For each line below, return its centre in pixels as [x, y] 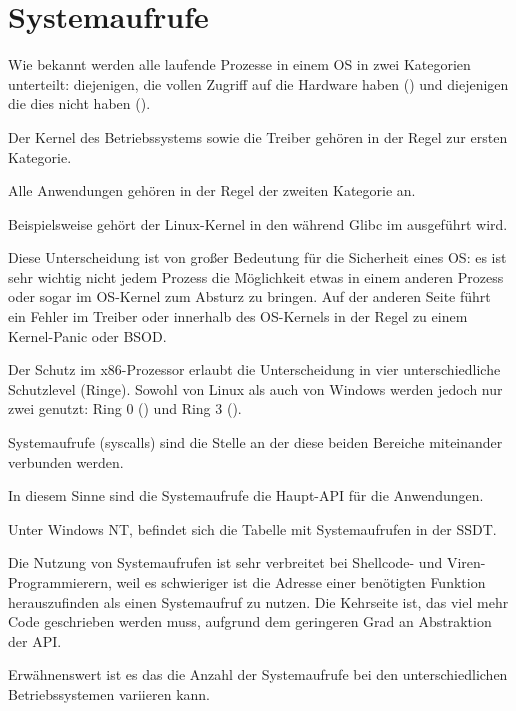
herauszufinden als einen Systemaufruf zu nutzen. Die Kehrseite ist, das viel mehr [258, 601]
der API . [35, 640]
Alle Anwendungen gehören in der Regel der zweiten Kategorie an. [212, 190]
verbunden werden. [66, 461]
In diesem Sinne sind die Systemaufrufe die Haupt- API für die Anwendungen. [246, 495]
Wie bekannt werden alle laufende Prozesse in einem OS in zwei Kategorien [239, 64]
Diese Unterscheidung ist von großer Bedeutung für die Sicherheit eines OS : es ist [257, 257]
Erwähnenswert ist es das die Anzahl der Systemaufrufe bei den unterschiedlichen [258, 674]
